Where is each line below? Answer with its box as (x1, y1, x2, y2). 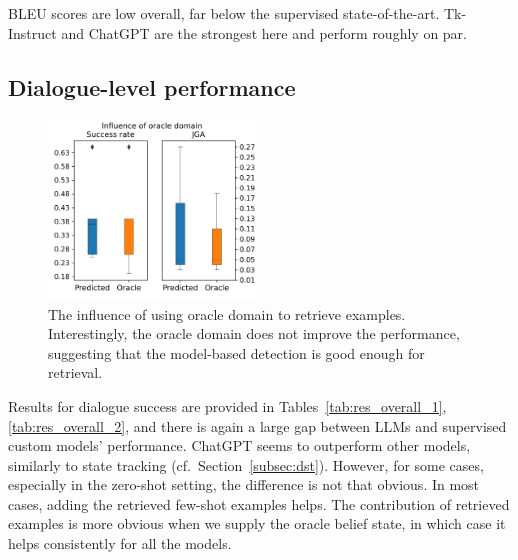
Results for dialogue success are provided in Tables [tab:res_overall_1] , (8, 395, 447, 416)
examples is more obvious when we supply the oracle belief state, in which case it (8, 513, 506, 534)
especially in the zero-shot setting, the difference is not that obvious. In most (8, 474, 480, 495)
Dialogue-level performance (8, 71, 296, 102)
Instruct (8, 22, 57, 43)
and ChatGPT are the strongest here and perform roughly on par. (61, 22, 467, 43)
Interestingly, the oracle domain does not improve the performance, (48, 323, 460, 344)
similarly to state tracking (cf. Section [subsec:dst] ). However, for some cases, (8, 454, 484, 475)
